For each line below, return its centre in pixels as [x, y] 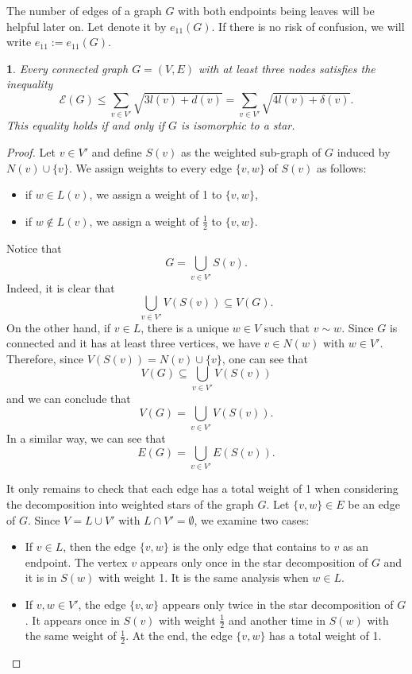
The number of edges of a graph [84, 10]
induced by [364, 152]
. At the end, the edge [179, 635]
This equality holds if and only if [85, 125]
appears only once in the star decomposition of [254, 562]
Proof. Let [31, 152]
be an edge [374, 504]
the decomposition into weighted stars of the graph [130, 504]
